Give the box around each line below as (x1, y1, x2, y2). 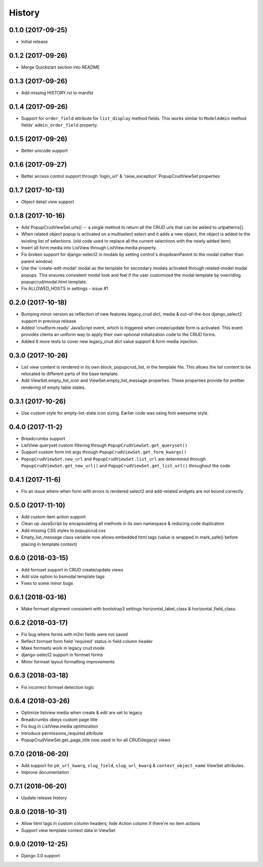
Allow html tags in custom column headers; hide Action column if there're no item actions (21, 821, 201, 827)
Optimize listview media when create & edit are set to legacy (21, 710, 143, 716)
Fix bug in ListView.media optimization (21, 723, 98, 729)
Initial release (21, 39, 48, 45)
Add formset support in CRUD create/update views (21, 566, 124, 572)
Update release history (21, 795, 67, 801)
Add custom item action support (21, 514, 86, 520)
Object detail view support (21, 199, 75, 205)
